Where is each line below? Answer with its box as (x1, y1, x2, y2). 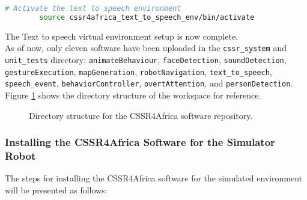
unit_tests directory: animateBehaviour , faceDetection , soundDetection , (5, 53, 287, 65)
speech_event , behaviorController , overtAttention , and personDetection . (5, 77, 293, 89)
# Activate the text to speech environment (5, 4, 181, 13)
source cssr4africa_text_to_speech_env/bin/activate (39, 13, 255, 22)
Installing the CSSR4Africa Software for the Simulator (5, 135, 275, 150)
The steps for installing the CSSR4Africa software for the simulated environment (5, 172, 303, 184)
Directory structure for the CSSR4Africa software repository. (29, 109, 253, 121)
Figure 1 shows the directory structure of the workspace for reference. (5, 88, 261, 101)
